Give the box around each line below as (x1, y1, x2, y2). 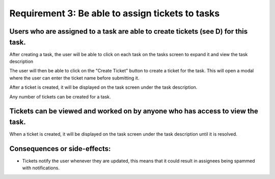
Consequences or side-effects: (9, 144, 111, 153)
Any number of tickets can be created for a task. (9, 93, 112, 99)
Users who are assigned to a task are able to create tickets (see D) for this (9, 27, 248, 36)
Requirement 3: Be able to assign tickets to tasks (9, 8, 220, 19)
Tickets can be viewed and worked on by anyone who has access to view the (9, 107, 258, 116)
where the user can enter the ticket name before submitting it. (9, 74, 140, 81)
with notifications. (22, 165, 60, 171)
